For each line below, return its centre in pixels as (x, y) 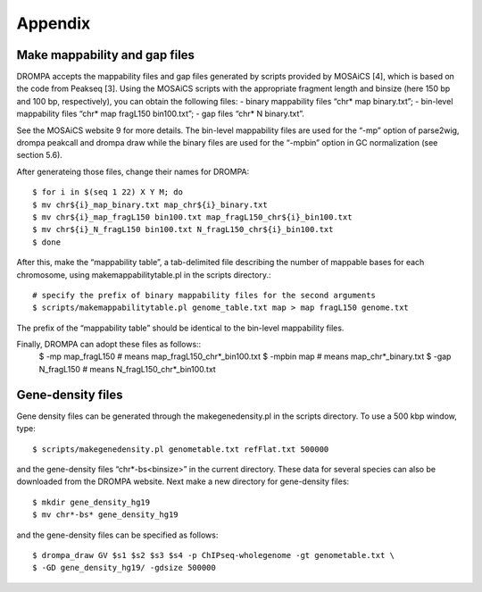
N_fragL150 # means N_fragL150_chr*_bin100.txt (127, 369)
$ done (47, 242)
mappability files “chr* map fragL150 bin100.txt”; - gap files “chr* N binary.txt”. (161, 114)
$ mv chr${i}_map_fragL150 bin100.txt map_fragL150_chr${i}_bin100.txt (192, 217)
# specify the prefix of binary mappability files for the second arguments (204, 295)
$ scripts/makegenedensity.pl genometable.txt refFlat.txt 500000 (181, 449)
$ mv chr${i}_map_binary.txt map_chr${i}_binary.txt (150, 204)
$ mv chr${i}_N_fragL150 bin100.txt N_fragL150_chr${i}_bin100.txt (183, 229)
